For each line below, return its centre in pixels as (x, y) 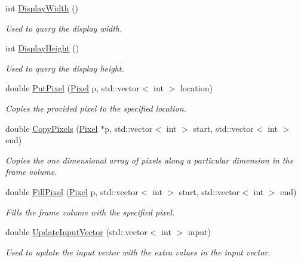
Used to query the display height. (65, 68)
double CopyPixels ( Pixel (52, 128)
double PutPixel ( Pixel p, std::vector (73, 88)
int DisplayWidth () (42, 8)
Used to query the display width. (64, 28)
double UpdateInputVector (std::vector (76, 232)
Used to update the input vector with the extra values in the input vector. (138, 252)
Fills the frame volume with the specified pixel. (90, 212)
